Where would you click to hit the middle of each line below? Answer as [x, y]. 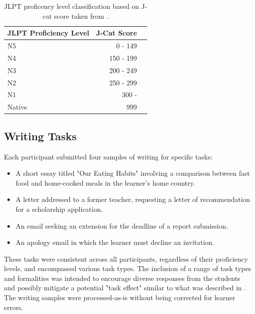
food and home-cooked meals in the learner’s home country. [105, 182]
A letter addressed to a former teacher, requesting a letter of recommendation [133, 199]
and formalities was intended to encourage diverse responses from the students [122, 278]
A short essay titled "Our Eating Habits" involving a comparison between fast [133, 173]
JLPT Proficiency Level [48, 33]
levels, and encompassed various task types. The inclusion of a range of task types [128, 268]
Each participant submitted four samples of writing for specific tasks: [108, 156]
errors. [14, 307]
